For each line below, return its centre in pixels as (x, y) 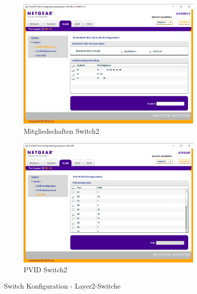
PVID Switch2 (46, 269)
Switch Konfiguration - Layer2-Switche (62, 286)
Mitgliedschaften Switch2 (62, 131)
